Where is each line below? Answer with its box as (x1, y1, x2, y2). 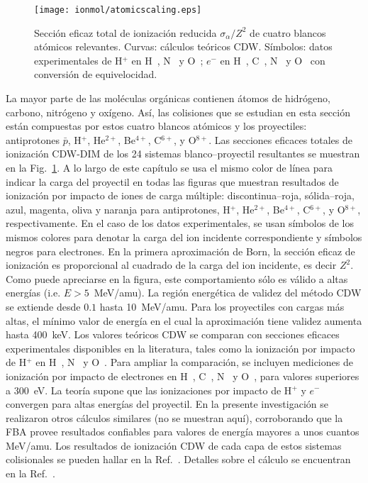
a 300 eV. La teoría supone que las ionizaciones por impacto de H (6, 382, 292, 397)
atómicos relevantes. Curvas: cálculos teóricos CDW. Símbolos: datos (34, 39, 333, 54)
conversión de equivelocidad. (34, 67, 157, 82)
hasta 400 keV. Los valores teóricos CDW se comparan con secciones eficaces (6, 327, 340, 342)
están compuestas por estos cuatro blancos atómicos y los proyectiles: (6, 118, 307, 133)
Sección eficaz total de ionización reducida (34, 25, 217, 40)
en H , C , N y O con (220, 52, 325, 67)
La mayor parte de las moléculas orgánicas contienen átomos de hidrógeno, (6, 91, 330, 106)
